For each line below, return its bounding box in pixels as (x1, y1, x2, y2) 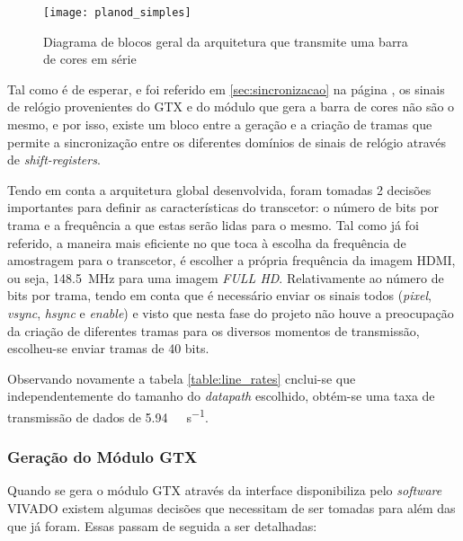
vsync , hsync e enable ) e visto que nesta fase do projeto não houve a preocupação (7, 303, 454, 322)
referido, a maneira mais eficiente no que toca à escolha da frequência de (7, 233, 406, 252)
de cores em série (43, 49, 137, 68)
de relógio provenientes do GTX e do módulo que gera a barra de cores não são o (7, 97, 455, 116)
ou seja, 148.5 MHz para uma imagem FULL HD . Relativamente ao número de (7, 268, 444, 287)
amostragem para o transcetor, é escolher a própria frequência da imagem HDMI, (7, 251, 456, 270)
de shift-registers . (7, 150, 101, 169)
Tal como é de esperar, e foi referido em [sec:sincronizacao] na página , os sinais (7, 79, 445, 98)
